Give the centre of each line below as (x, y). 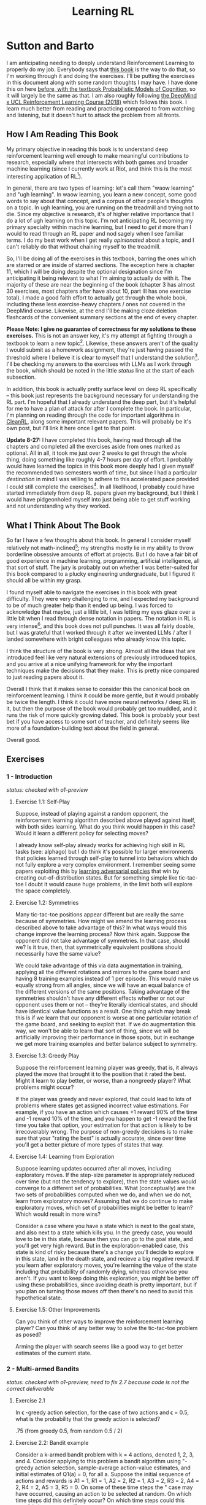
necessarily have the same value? (58, 954)
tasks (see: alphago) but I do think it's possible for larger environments (105, 852)
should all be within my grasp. (44, 580)
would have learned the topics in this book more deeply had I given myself (100, 466)
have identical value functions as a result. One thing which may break (103, 1012)
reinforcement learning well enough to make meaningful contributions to (97, 155)
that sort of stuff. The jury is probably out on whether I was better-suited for (102, 567)
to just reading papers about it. (45, 677)
